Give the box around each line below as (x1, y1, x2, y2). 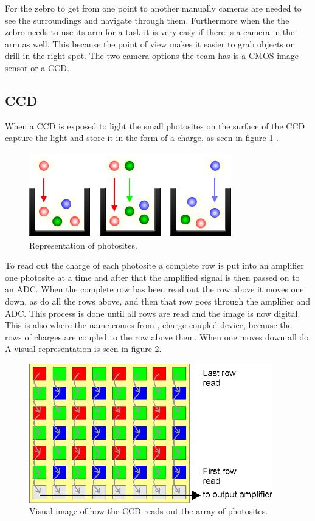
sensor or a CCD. (5, 61, 69, 74)
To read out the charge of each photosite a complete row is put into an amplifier (5, 259, 304, 272)
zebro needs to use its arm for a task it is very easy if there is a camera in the (5, 26, 295, 38)
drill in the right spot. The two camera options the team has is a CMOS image (5, 49, 299, 62)
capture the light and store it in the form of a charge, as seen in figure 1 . (5, 131, 279, 144)
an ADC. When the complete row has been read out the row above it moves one (5, 283, 304, 295)
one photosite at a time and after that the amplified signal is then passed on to (5, 271, 300, 283)
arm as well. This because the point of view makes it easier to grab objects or (5, 37, 294, 50)
